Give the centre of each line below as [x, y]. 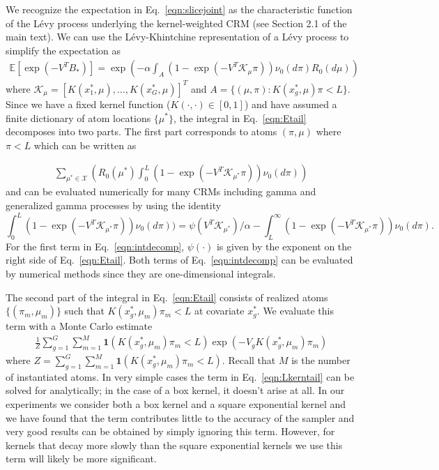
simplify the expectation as [63, 50]
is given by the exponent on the [284, 246]
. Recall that [249, 360]
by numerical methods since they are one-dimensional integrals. [141, 273]
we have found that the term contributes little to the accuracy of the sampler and [180, 417]
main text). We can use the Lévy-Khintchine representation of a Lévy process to [177, 37]
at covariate [219, 311]
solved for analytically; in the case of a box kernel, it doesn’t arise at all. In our [175, 390]
